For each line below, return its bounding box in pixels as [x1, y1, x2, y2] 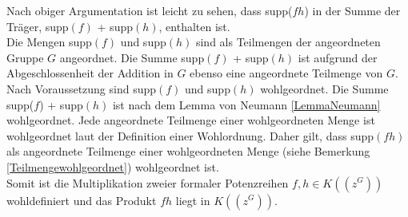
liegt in [175, 191, 210, 208]
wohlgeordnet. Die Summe [260, 80, 389, 97]
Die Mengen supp [6, 34, 92, 50]
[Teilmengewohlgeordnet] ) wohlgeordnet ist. [6, 158, 219, 175]
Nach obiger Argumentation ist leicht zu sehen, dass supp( [6, 2, 293, 18]
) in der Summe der [304, 2, 401, 18]
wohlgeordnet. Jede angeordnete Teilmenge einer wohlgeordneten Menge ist [6, 112, 375, 128]
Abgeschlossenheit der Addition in [6, 65, 174, 81]
